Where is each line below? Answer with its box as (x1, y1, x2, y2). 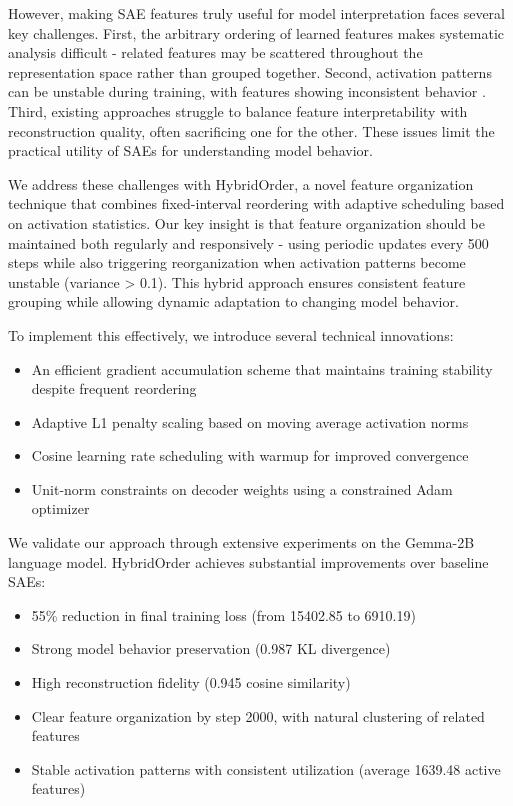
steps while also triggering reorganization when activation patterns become (8, 252, 466, 273)
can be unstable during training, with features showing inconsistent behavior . (8, 81, 486, 102)
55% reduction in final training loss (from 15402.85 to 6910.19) (31, 604, 416, 625)
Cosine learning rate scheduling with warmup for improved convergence (31, 445, 469, 466)
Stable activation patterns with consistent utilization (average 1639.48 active (31, 758, 501, 779)
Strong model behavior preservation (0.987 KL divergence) (31, 638, 391, 659)
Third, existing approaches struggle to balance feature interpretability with (8, 100, 468, 121)
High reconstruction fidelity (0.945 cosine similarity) (31, 672, 351, 693)
